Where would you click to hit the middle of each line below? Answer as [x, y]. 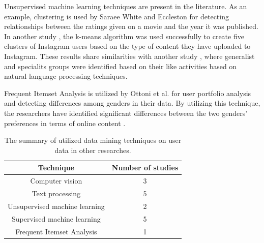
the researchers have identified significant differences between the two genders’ [126, 113]
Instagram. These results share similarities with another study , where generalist [129, 56]
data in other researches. [93, 150]
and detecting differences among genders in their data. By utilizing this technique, [132, 103]
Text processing [56, 193]
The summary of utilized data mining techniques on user [93, 140]
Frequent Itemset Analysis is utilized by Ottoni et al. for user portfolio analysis [128, 93]
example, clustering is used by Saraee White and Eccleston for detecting [116, 16]
